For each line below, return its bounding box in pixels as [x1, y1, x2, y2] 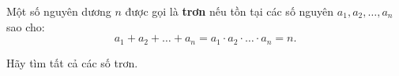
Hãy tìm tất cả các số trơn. [6, 54, 138, 71]
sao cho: [6, 18, 45, 34]
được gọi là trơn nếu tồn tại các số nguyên [125, 3, 334, 19]
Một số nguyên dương [6, 3, 111, 19]
